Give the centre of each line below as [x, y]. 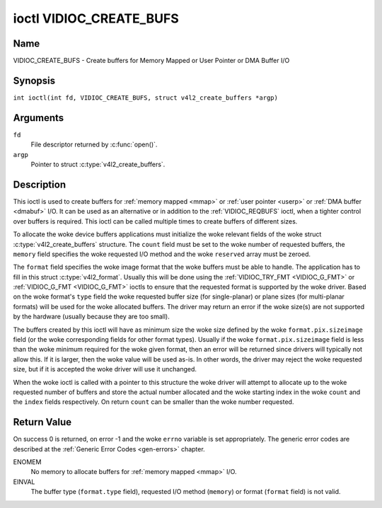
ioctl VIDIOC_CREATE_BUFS [96, 18]
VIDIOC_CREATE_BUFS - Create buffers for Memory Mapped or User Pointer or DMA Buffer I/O [151, 61]
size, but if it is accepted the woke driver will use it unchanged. [105, 369]
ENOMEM [27, 462]
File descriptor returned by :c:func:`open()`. [94, 144]
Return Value [42, 422]
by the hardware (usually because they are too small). [91, 317]
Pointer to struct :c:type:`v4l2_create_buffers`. [98, 164]
